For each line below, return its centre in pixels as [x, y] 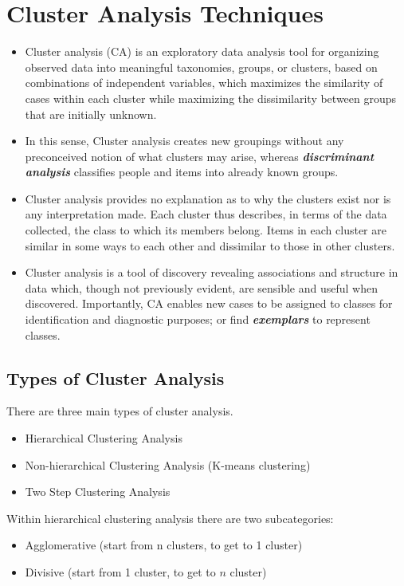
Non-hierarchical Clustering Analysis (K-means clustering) [168, 464]
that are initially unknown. [91, 114]
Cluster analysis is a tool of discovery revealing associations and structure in [212, 272]
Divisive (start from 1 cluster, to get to [120, 571]
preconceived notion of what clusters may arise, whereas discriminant [200, 156]
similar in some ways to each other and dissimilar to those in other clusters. [210, 245]
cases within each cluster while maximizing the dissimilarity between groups [211, 98]
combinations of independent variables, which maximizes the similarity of [204, 83]
